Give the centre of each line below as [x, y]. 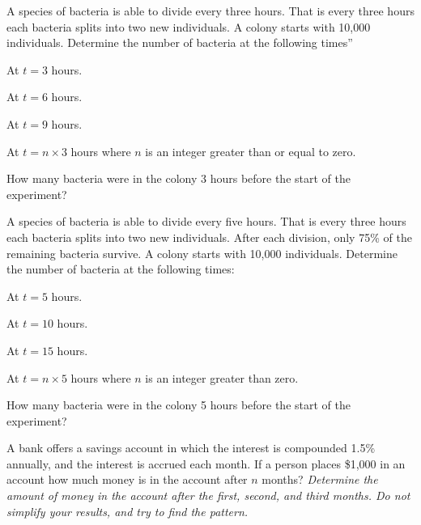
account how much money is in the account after [127, 479]
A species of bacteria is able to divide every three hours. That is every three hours [210, 11]
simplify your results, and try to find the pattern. [128, 511]
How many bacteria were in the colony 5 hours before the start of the [179, 405]
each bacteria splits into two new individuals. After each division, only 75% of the [209, 237]
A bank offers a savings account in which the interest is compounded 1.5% [191, 448]
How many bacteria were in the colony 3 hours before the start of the [179, 178]
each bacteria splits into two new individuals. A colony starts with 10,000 [189, 26]
